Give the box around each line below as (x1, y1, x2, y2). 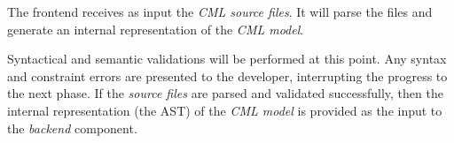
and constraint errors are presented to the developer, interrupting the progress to (7, 66, 448, 85)
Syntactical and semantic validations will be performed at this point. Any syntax (7, 49, 447, 68)
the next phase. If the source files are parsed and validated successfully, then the (7, 84, 443, 102)
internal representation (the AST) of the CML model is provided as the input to (7, 101, 442, 119)
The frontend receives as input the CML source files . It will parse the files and (7, 3, 433, 20)
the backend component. (7, 118, 137, 137)
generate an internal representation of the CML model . (7, 19, 304, 38)
